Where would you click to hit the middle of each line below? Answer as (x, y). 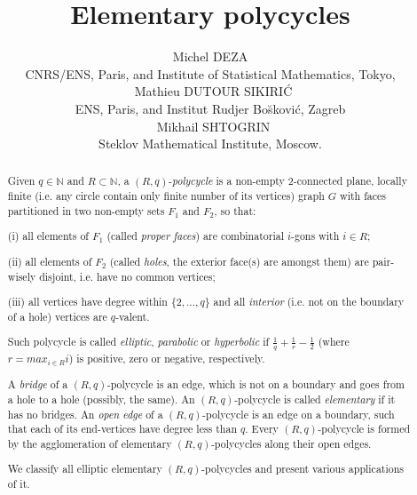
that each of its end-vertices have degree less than (122, 429)
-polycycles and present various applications (303, 469)
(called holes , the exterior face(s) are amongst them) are (239, 261)
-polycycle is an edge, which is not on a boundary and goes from (256, 384)
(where (334, 342)
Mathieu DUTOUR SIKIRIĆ (213, 91)
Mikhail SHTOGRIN (213, 126)
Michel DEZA (210, 56)
